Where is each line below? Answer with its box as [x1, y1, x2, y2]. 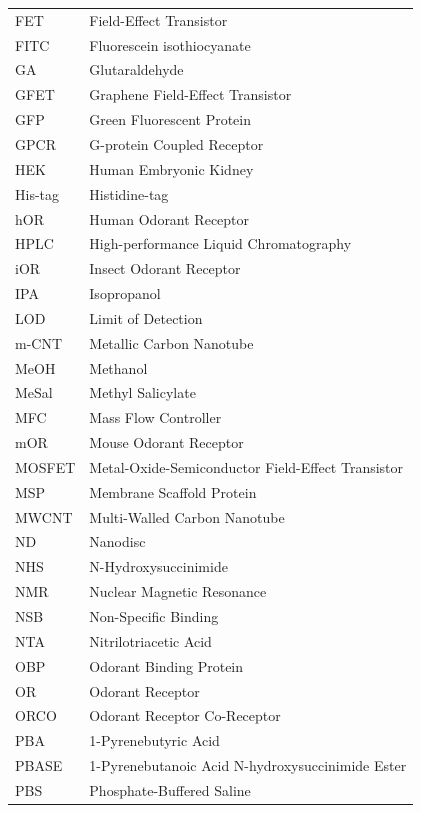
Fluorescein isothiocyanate [89, 34, 251, 55]
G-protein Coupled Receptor [89, 133, 264, 154]
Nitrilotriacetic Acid [89, 630, 212, 651]
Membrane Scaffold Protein [89, 481, 257, 502]
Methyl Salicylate [89, 382, 196, 403]
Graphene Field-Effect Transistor [89, 84, 292, 105]
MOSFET [15, 456, 76, 477]
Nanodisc [89, 531, 146, 552]
